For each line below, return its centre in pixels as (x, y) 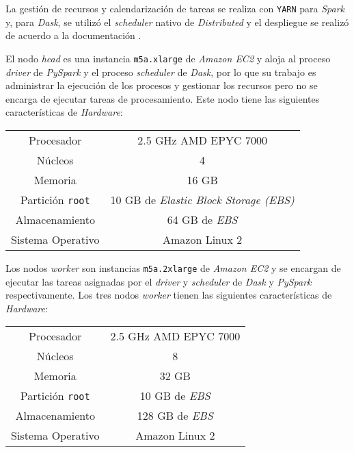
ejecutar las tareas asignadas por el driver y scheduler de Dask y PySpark (159, 281)
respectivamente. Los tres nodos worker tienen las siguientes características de (169, 295)
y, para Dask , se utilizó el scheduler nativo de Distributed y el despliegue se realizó (177, 22)
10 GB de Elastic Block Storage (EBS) (202, 199)
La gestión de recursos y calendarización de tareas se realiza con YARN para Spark (175, 8)
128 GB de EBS (175, 416)
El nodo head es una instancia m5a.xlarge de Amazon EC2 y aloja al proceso (168, 58)
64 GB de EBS (202, 219)
